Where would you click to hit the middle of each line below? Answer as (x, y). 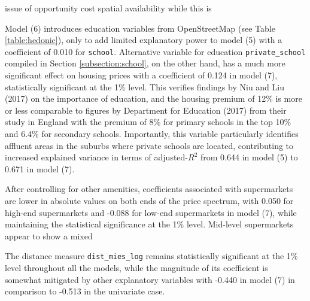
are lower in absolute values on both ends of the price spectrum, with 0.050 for (149, 200)
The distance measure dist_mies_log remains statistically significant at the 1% (151, 256)
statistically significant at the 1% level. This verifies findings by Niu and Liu (145, 86)
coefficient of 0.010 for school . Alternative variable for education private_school (155, 51)
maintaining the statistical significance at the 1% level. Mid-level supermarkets (149, 224)
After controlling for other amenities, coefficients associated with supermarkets (149, 189)
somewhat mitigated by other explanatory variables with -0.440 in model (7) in (150, 279)
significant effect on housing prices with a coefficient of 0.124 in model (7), (141, 75)
